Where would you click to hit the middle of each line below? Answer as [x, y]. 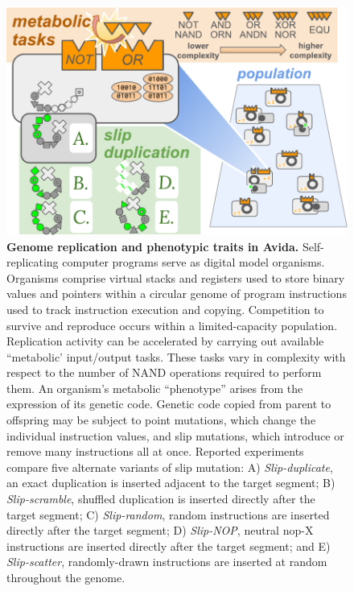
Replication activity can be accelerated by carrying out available [165, 341]
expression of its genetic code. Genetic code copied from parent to [169, 404]
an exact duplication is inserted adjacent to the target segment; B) [171, 483]
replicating [33, 262]
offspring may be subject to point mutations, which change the [161, 420]
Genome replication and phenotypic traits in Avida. [153, 246]
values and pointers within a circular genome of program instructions [177, 293]
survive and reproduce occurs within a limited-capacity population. [172, 325]
